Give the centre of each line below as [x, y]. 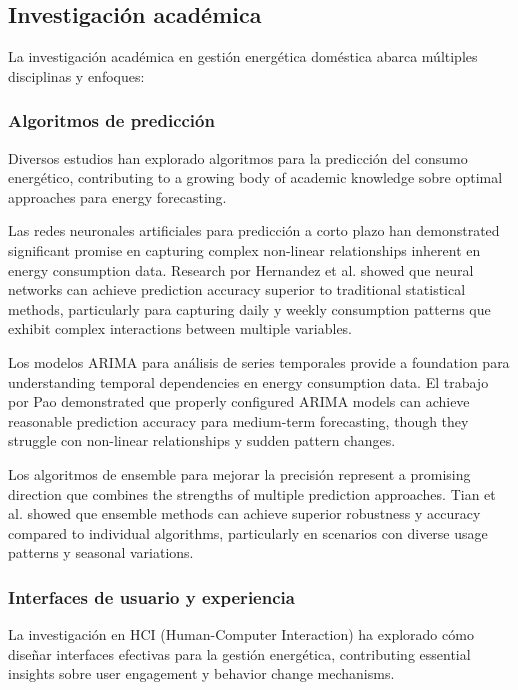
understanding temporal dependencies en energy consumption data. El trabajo [248, 381]
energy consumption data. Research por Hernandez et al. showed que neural [241, 269]
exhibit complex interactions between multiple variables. [180, 328]
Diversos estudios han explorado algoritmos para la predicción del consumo [238, 157]
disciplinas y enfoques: [76, 75]
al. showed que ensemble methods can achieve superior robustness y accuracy [244, 513]
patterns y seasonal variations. [101, 552]
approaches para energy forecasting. [117, 196]
